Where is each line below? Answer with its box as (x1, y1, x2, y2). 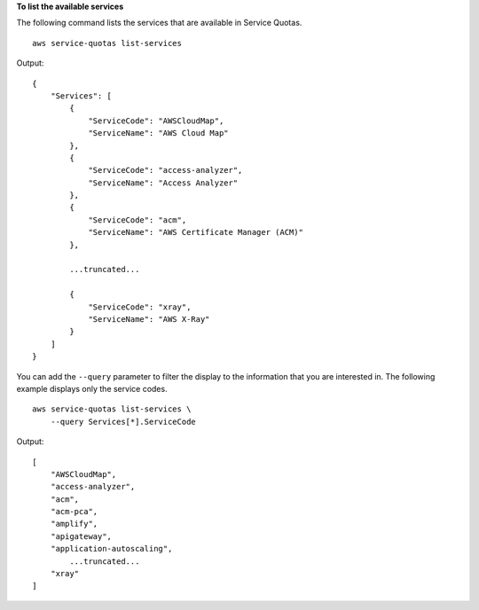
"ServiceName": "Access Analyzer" (88, 177, 239, 188)
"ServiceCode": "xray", (88, 301, 192, 312)
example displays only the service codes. (16, 383, 168, 394)
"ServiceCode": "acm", (88, 215, 187, 225)
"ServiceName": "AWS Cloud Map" (88, 129, 230, 138)
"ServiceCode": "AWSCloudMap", (88, 115, 224, 126)
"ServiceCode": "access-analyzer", (88, 165, 243, 176)
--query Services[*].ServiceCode (50, 417, 197, 426)
